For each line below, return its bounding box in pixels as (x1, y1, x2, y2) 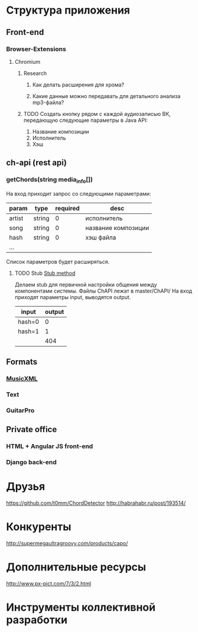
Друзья (6, 480, 46, 494)
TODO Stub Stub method (14, 270, 76, 277)
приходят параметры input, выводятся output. (14, 293, 131, 300)
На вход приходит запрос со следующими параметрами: (6, 190, 151, 197)
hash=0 (17, 317, 40, 326)
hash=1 (17, 327, 40, 335)
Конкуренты (6, 520, 72, 534)
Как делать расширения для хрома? (32, 81, 125, 88)
